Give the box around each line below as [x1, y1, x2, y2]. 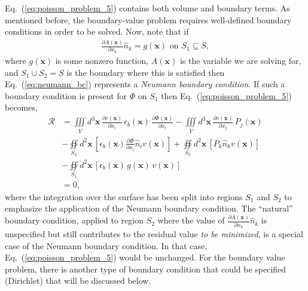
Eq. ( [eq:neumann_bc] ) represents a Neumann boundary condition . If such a [5, 78, 285, 90]
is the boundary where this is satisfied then [66, 66, 225, 78]
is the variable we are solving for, [179, 54, 301, 66]
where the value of [157, 214, 225, 226]
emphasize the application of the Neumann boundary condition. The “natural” [5, 202, 293, 215]
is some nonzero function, [55, 54, 149, 66]
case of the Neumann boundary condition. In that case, [5, 239, 208, 252]
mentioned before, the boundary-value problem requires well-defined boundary [5, 13, 292, 26]
